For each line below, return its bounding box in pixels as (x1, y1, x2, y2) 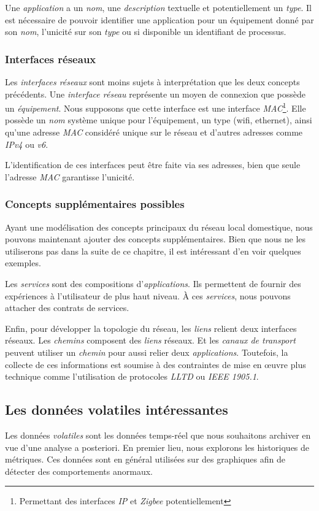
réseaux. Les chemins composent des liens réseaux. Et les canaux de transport (5, 334, 296, 347)
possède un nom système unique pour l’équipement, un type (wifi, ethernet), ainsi (5, 113, 312, 126)
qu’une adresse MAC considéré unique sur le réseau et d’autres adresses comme (5, 126, 303, 139)
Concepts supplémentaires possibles (5, 196, 185, 212)
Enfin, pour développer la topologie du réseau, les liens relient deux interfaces (5, 321, 297, 334)
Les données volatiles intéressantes (5, 400, 228, 419)
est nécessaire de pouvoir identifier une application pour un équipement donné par (5, 13, 314, 26)
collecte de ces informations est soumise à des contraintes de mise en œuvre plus (5, 358, 306, 371)
